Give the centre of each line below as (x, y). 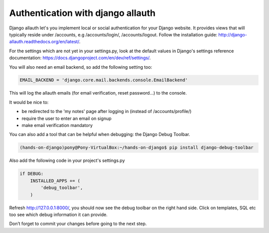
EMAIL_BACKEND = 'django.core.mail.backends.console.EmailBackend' (104, 80)
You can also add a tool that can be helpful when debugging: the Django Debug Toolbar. (100, 134)
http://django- (233, 34)
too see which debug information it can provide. (59, 215)
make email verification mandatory (57, 125)
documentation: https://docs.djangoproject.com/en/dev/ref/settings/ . (80, 58)
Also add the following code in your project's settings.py (67, 161)
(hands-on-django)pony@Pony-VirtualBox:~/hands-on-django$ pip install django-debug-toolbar (136, 148)
